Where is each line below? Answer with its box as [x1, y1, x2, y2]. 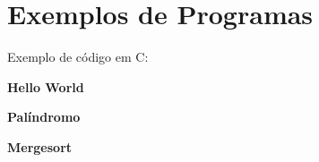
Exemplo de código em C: [7, 47, 149, 66]
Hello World [7, 77, 84, 96]
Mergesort [7, 137, 73, 156]
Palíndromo [7, 107, 81, 126]
